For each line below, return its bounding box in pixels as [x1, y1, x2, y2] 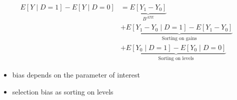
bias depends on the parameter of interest [12, 69, 140, 79]
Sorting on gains [161, 35, 197, 41]
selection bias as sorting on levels [12, 86, 113, 96]
